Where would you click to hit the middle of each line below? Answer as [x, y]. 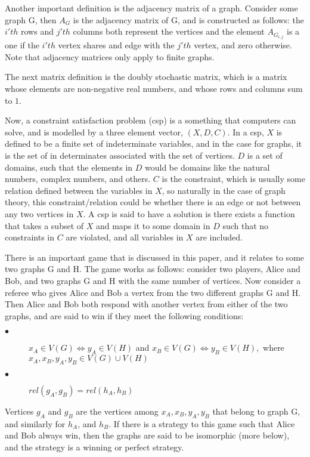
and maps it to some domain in [153, 225]
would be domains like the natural [207, 167]
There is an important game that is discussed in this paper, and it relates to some [155, 257]
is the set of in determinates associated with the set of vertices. [120, 155]
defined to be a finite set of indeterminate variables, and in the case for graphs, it [154, 143]
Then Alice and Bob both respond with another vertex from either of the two [146, 304]
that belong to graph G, [256, 411]
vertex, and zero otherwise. [243, 45]
